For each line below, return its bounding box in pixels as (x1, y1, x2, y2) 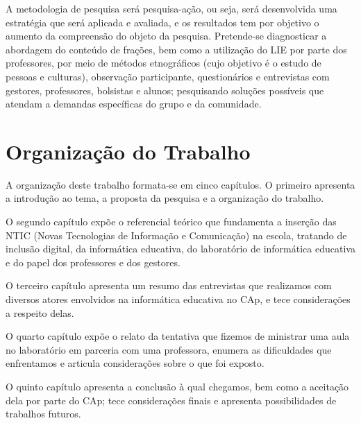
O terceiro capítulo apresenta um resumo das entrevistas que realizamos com (6, 278, 332, 293)
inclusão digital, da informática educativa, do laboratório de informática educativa (6, 241, 355, 256)
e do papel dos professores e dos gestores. (6, 254, 180, 269)
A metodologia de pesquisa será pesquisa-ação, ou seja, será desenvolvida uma (6, 1, 337, 15)
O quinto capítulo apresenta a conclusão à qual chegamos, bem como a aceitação (6, 379, 349, 393)
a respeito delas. (6, 305, 74, 320)
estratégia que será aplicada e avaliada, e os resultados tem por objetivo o (6, 15, 319, 29)
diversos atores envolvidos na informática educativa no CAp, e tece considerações (6, 292, 351, 307)
